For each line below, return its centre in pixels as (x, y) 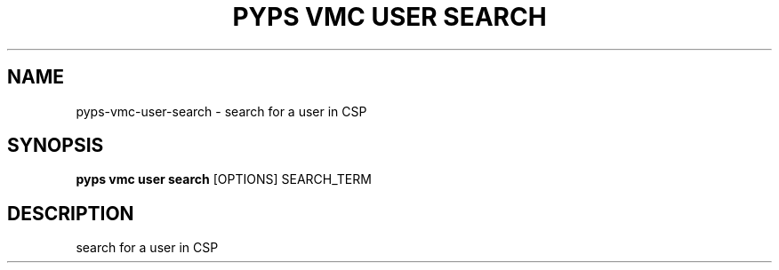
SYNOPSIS (56, 146)
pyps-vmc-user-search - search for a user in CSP (221, 111)
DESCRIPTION (71, 213)
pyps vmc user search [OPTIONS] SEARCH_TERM (224, 179)
